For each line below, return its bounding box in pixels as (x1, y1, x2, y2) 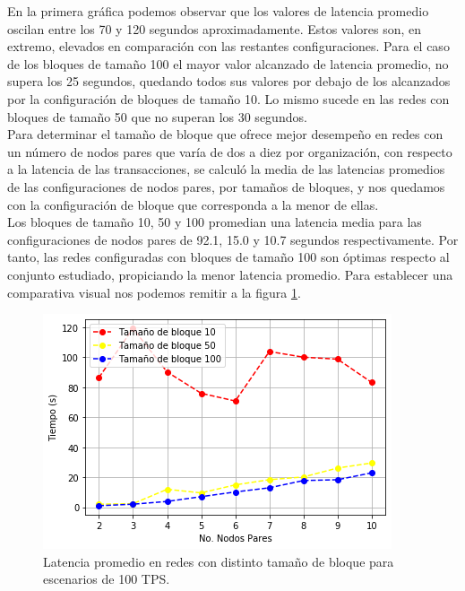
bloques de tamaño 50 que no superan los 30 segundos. (7, 107, 307, 126)
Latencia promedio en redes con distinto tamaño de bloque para (43, 552, 394, 570)
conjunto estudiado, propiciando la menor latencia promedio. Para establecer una (7, 265, 453, 283)
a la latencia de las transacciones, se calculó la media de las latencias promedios (7, 160, 445, 178)
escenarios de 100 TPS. (43, 569, 170, 588)
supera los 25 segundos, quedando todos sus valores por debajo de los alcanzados (7, 72, 451, 91)
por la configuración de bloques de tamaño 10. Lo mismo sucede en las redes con (7, 89, 450, 108)
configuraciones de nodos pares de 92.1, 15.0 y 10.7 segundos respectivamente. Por (7, 230, 459, 248)
